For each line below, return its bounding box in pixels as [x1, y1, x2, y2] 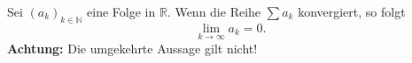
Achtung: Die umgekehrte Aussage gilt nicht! [7, 39, 258, 58]
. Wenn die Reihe [167, 3, 261, 20]
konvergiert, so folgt [298, 3, 406, 20]
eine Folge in [87, 3, 156, 20]
